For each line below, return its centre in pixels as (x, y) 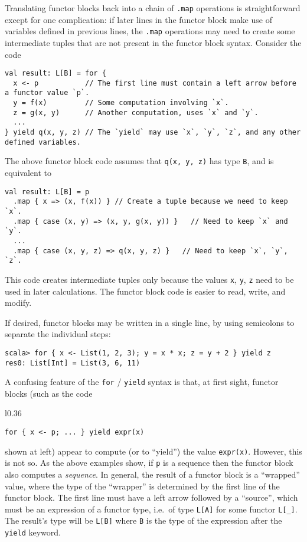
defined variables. (43, 142)
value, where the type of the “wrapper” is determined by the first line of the (142, 486)
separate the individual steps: (58, 334)
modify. (18, 303)
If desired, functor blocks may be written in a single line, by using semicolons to (150, 322)
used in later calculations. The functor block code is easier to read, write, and (145, 291)
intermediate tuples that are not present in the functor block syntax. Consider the (153, 42)
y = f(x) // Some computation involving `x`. (121, 103)
